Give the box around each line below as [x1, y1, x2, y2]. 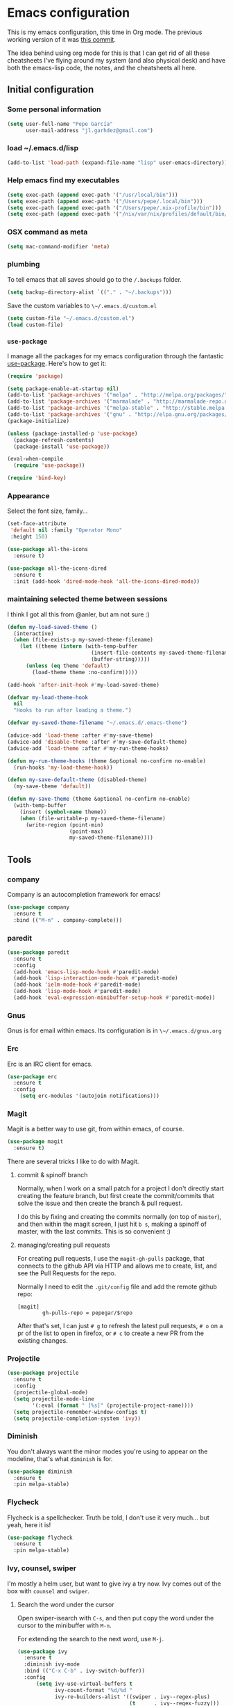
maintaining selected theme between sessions [7, 594, 168, 604]
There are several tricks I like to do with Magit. [7, 1157, 139, 1166]
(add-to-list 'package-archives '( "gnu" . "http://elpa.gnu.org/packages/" [7, 411, 231, 418]
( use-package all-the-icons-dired [7, 565, 107, 572]
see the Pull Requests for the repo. [17, 1269, 116, 1277]
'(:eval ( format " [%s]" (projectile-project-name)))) [32, 1402, 194, 1409]
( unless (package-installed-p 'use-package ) [7, 430, 138, 437]
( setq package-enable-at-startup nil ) [7, 385, 119, 392]
